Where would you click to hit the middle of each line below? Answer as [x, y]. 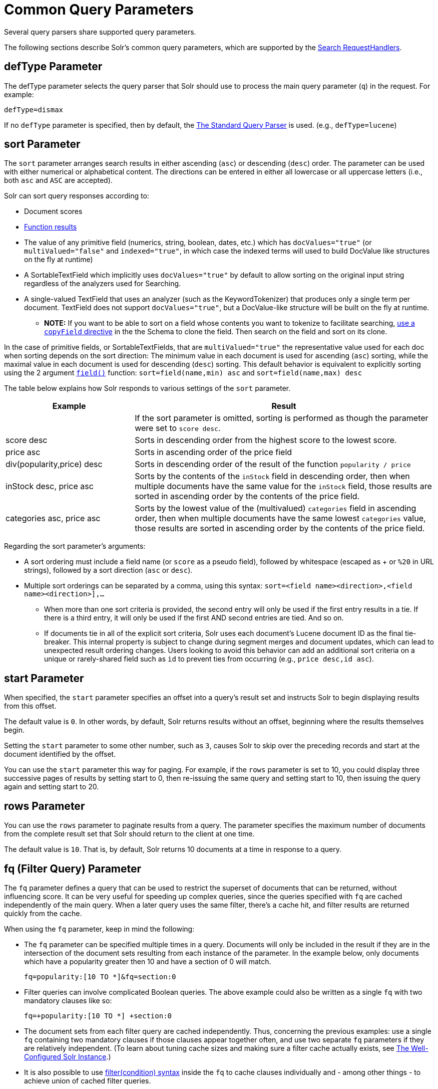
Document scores [53, 211]
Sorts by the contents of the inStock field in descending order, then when [272, 476]
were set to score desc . [178, 428]
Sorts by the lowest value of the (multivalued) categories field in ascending [276, 508]
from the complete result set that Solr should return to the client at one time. [129, 834]
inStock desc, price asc [50, 486]
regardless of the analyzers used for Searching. [103, 284]
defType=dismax [34, 110]
